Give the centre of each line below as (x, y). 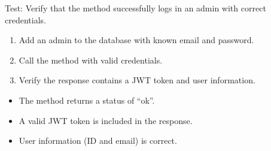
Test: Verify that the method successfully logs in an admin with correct (135, 8)
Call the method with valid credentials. (91, 60)
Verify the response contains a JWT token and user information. (137, 80)
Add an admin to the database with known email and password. (136, 40)
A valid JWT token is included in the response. (106, 120)
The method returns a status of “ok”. (87, 100)
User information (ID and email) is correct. (98, 141)
